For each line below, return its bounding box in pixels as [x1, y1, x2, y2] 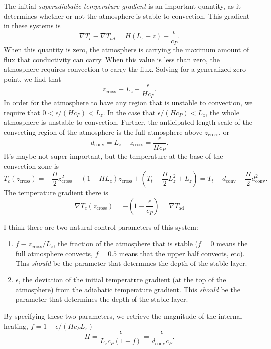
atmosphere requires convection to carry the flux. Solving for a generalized [4, 64, 231, 74]
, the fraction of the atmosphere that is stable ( [53, 238, 198, 249]
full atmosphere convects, [15, 248, 93, 259]
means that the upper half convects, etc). [119, 248, 245, 259]
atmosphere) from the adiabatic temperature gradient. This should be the [15, 284, 240, 294]
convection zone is [4, 160, 59, 171]
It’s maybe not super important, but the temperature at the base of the [4, 151, 223, 161]
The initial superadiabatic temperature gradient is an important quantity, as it [4, 1, 241, 11]
